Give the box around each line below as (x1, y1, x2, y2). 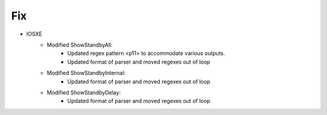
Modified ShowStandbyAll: (47, 41, 113, 48)
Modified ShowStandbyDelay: (47, 88, 121, 96)
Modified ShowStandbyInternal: (47, 70, 126, 77)
